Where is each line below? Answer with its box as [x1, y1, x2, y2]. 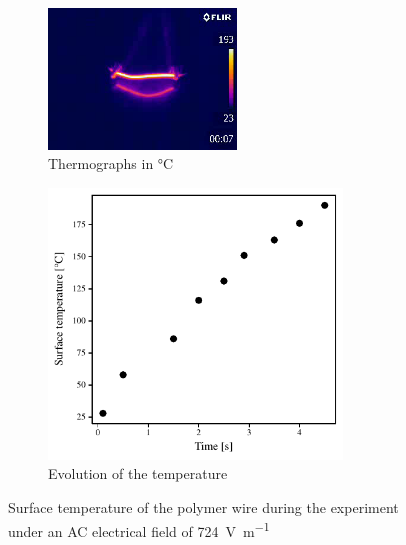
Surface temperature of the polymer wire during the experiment [8, 496, 399, 517]
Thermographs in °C [48, 153, 174, 174]
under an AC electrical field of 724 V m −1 [8, 517, 270, 541]
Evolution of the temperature [48, 463, 228, 484]
